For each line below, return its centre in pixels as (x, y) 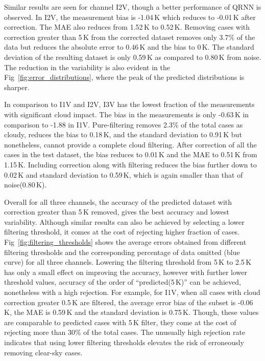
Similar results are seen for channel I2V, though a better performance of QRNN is (133, 7)
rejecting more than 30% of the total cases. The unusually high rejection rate (125, 332)
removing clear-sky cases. (43, 352)
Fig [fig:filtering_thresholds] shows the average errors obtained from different (125, 242)
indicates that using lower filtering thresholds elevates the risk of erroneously (124, 342)
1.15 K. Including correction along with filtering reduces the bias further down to (130, 164)
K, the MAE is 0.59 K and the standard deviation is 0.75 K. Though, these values (131, 312)
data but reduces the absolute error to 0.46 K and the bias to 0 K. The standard (129, 47)
